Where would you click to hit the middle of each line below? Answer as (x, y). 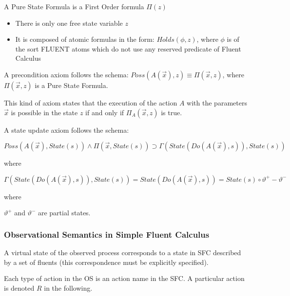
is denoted (19, 287)
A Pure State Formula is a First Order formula (74, 6)
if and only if (105, 112)
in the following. (68, 287)
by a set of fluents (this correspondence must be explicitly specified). (106, 262)
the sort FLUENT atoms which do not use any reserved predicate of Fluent (128, 48)
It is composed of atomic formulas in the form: (85, 39)
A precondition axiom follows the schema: (66, 74)
